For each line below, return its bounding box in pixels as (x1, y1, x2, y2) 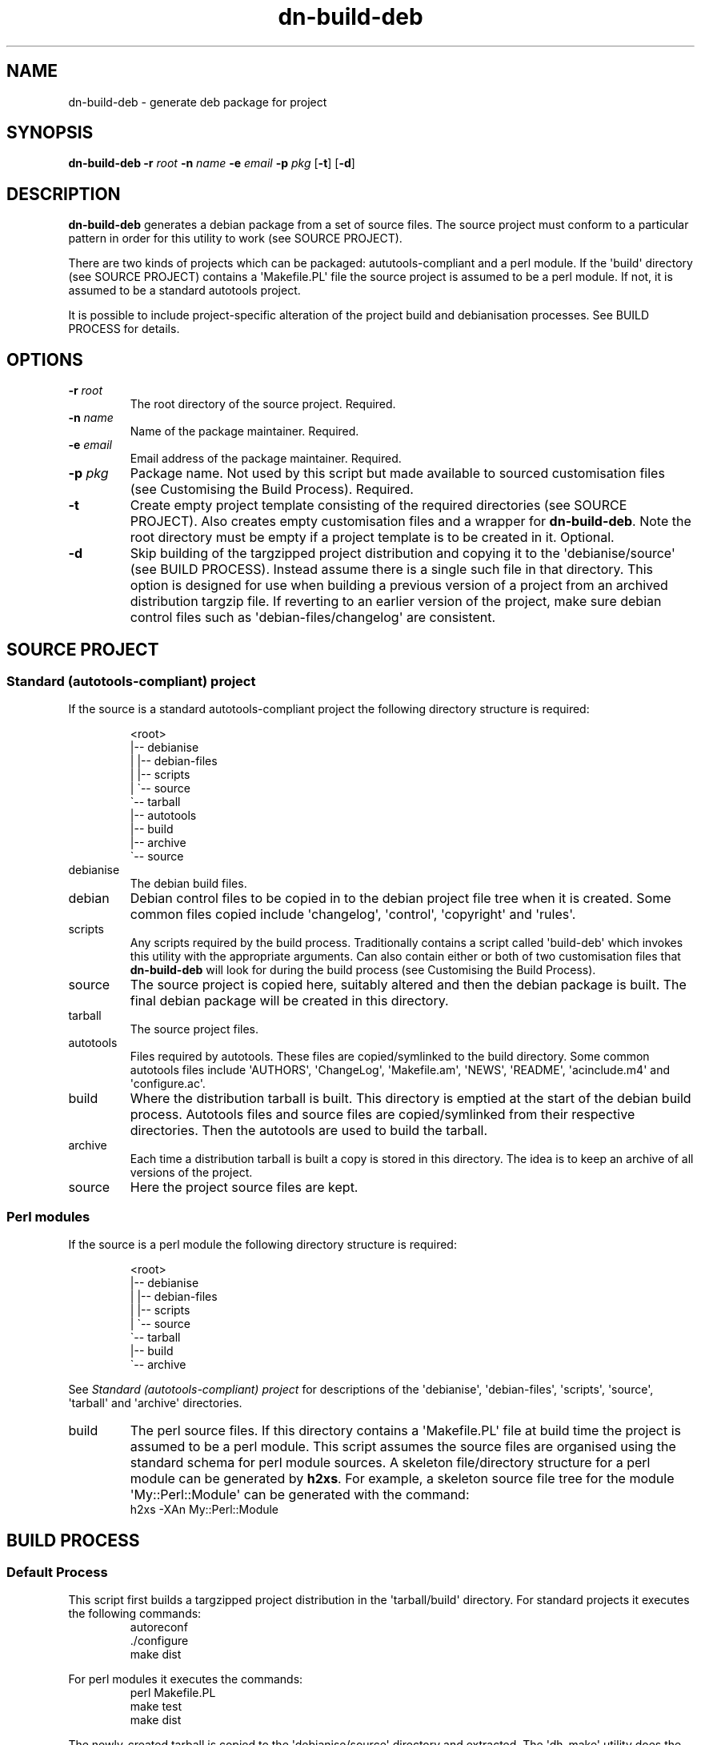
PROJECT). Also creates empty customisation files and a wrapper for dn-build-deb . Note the (130, 513, 691, 530)
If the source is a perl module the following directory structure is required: (68, 1238, 457, 1252)
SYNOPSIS (6, 122, 94, 143)
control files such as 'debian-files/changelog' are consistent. (130, 609, 496, 626)
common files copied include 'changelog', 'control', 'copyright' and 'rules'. (130, 906, 576, 923)
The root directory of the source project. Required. (130, 397, 396, 411)
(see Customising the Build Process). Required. (130, 481, 414, 498)
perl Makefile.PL (130, 1686, 216, 1700)
